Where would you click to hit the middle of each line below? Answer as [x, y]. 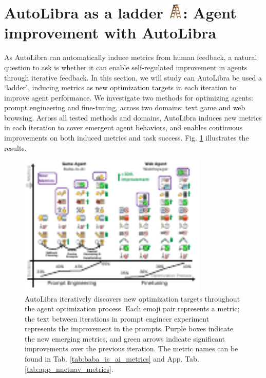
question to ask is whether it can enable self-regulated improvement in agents [126, 67]
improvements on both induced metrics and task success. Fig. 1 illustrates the [127, 138]
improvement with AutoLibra [110, 33]
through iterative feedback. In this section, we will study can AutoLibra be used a [133, 77]
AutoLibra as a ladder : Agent [120, 13]
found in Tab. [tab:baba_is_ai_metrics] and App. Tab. [112, 359]
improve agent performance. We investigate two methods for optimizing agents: [129, 97]
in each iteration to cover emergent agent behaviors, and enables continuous [123, 127]
